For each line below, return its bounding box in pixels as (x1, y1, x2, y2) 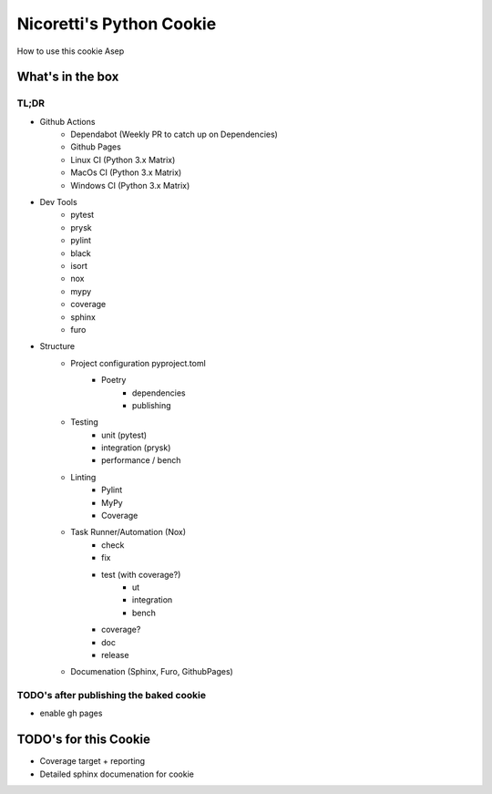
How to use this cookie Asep (16, 46, 125, 57)
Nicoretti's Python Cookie (16, 14, 217, 34)
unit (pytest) (101, 429, 148, 440)
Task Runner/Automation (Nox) (70, 527, 187, 538)
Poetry (101, 375, 127, 386)
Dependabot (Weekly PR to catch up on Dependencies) (70, 129, 278, 140)
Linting (70, 471, 97, 482)
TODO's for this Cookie (16, 732, 150, 748)
